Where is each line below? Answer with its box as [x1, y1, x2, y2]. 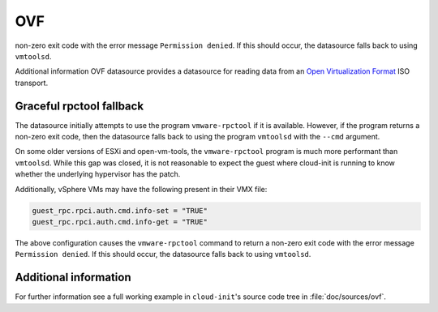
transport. [15, 78, 49, 88]
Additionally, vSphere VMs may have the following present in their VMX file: [15, 184, 268, 194]
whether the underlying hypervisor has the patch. [15, 169, 181, 179]
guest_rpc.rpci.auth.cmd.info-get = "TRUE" [32, 217, 208, 226]
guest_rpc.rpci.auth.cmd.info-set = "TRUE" [32, 206, 208, 215]
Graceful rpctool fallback [15, 99, 144, 113]
